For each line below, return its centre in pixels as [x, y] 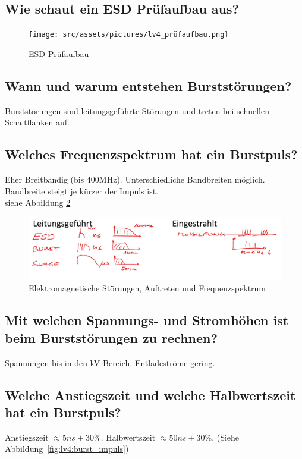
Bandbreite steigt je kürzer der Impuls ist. [82, 191]
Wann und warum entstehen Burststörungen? [148, 85]
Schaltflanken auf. [37, 122]
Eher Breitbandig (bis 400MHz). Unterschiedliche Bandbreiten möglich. [135, 179]
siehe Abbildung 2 [38, 202]
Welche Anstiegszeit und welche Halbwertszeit [150, 394]
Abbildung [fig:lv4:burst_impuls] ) [67, 449]
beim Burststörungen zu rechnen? [111, 337]
